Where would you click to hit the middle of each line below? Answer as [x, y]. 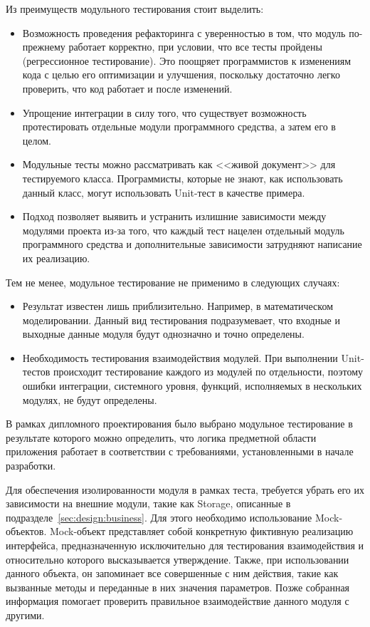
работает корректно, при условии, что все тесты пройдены [195, 47]
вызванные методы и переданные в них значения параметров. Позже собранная [178, 587]
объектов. [26, 531]
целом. [37, 140]
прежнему [44, 47]
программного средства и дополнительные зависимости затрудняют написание [192, 244]
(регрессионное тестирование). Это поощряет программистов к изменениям [187, 60]
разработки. [31, 466]
